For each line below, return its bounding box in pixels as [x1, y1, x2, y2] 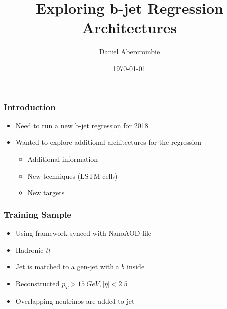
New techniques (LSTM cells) [27, 170, 118, 181]
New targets [27, 187, 65, 198]
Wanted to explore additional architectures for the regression [15, 137, 202, 147]
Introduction [4, 101, 56, 113]
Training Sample [4, 208, 71, 220]
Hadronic [15, 244, 44, 255]
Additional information [27, 153, 98, 164]
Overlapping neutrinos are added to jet [15, 295, 135, 306]
